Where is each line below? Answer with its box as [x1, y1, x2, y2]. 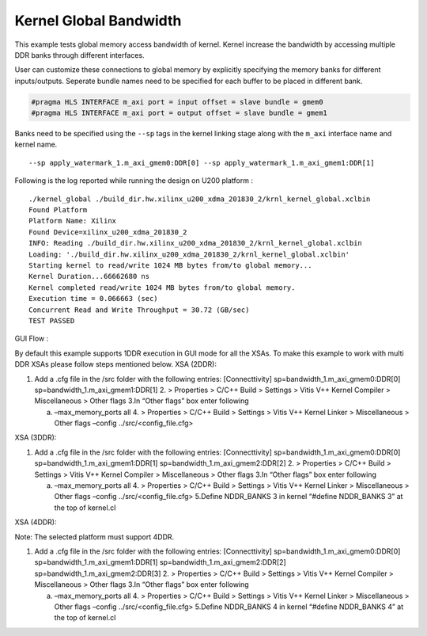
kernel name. [14, 139, 58, 150]
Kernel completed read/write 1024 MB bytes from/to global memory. [28, 283, 296, 292]
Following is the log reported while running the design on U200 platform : [14, 176, 253, 185]
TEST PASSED [28, 316, 75, 325]
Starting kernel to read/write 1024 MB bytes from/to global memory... [28, 261, 312, 269]
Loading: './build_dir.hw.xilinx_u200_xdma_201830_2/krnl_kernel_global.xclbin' [28, 249, 350, 259]
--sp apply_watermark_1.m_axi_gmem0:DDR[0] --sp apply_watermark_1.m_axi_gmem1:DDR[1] [28, 158, 375, 167]
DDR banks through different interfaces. [14, 50, 145, 59]
